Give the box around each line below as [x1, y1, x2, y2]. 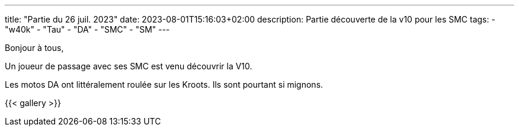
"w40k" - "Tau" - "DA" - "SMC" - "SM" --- [5, 24, 170, 34]
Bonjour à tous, [5, 43, 64, 53]
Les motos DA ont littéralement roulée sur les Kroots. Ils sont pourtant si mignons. [5, 79, 323, 90]
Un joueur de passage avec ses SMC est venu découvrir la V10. [5, 61, 252, 71]
